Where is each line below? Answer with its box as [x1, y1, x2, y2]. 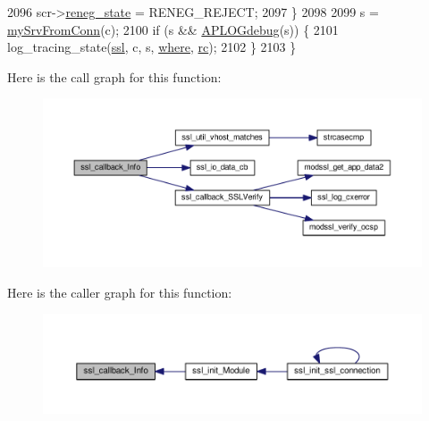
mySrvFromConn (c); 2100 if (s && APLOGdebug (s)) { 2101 [7, 20, 339, 38]
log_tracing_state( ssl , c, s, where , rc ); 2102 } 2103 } [7, 38, 297, 56]
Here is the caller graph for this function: [7, 282, 232, 301]
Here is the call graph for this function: [7, 67, 222, 86]
